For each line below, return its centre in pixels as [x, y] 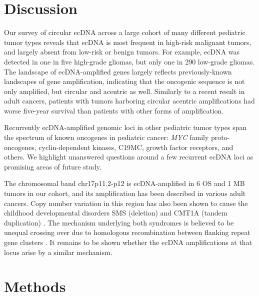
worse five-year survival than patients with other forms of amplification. [114, 110]
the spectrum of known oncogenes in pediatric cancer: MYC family [106, 137]
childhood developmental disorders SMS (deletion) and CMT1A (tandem [116, 213]
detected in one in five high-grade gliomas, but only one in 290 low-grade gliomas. [129, 61]
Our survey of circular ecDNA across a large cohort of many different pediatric [125, 32]
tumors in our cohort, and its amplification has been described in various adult [125, 193]
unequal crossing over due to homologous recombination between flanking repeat [127, 232]
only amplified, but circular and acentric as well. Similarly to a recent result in [124, 91]
